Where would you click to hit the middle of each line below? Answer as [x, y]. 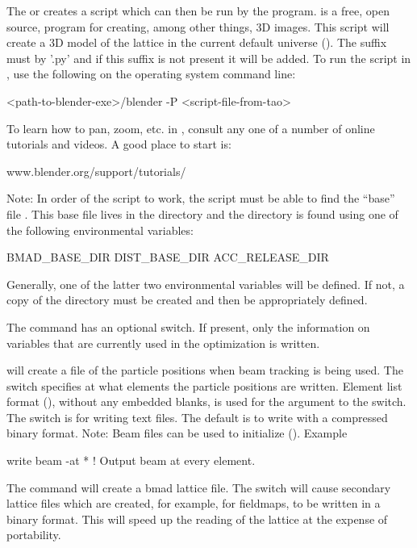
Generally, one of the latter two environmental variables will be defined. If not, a [206, 284]
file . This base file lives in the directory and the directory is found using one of [202, 213]
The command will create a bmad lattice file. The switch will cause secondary [199, 487]
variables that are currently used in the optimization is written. [163, 343]
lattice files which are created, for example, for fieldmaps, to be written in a [194, 503]
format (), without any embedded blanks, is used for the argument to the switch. [206, 402]
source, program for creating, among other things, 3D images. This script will [198, 26]
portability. [34, 535]
